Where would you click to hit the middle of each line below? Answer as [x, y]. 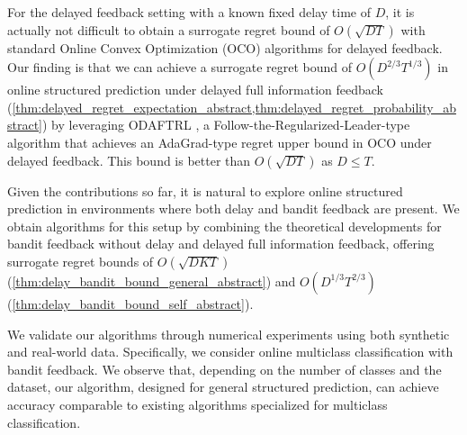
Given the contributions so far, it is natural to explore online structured [205, 190]
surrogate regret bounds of [81, 261]
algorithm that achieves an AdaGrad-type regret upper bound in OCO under [220, 142]
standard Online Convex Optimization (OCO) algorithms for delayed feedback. [225, 47]
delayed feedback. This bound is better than [129, 160]
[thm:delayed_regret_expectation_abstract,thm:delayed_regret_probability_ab [234, 107]
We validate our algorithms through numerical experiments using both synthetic [229, 334]
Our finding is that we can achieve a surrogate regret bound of [180, 67]
